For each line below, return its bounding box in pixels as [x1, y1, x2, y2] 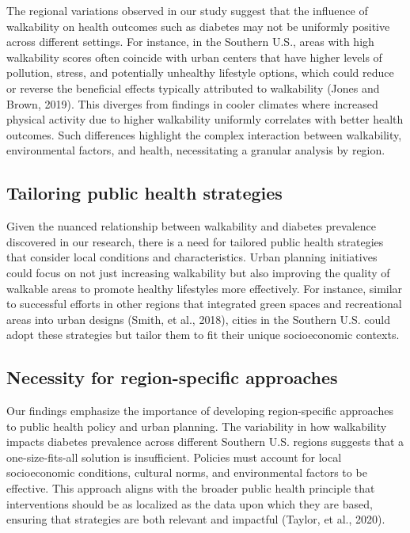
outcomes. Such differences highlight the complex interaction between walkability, [6, 126, 402, 143]
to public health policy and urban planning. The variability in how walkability [6, 417, 387, 434]
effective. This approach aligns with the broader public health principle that [6, 480, 375, 497]
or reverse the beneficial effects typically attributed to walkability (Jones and [6, 79, 380, 96]
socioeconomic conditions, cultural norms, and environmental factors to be [6, 464, 367, 481]
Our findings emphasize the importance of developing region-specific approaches [6, 402, 393, 419]
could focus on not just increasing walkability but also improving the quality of [6, 264, 390, 280]
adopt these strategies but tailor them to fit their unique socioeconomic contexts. [6, 326, 400, 343]
